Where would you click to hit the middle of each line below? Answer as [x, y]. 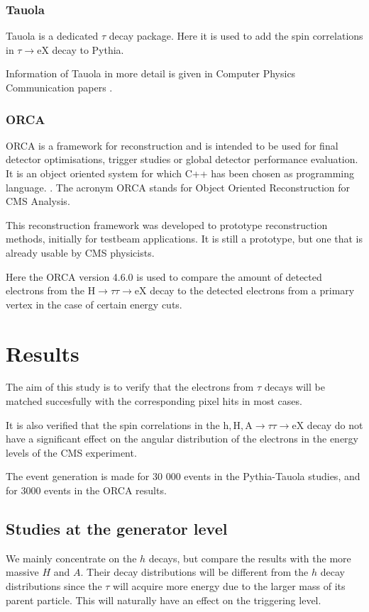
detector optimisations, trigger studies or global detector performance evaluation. [182, 159]
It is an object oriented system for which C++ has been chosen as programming [180, 173]
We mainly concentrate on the [71, 558]
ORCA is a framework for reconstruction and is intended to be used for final [172, 145]
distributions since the [54, 586]
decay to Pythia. [88, 49]
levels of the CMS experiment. [71, 452]
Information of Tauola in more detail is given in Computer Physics [151, 73]
